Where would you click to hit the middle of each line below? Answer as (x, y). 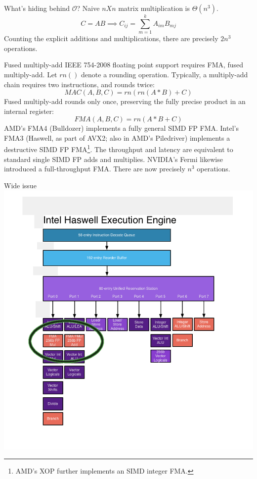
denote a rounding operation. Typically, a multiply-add (165, 74)
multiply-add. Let (31, 74)
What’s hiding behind (37, 8)
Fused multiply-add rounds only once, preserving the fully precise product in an (125, 101)
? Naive (88, 8)
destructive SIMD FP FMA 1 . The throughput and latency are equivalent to (119, 149)
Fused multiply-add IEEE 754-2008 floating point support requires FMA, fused (124, 65)
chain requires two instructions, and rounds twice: (79, 84)
